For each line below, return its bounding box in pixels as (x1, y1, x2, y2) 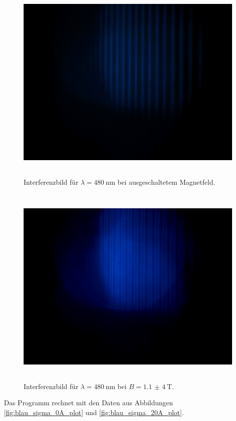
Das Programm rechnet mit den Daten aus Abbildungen (4, 397, 173, 408)
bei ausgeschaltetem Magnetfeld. (118, 176, 215, 187)
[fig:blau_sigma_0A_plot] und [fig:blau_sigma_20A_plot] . (4, 407, 184, 417)
